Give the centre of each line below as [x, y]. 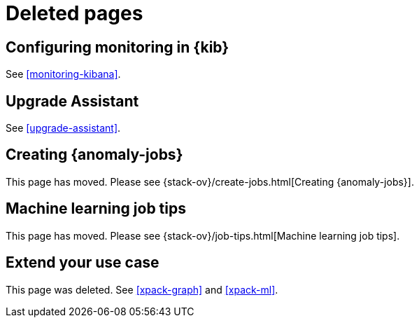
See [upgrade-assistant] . [63, 128]
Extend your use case [83, 263]
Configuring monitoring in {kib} [118, 47]
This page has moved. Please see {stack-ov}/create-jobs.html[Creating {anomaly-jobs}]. [210, 181]
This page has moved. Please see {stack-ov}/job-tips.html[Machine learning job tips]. [203, 235]
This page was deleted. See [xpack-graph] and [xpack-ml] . [142, 289]
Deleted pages [74, 13]
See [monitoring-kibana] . [63, 74]
